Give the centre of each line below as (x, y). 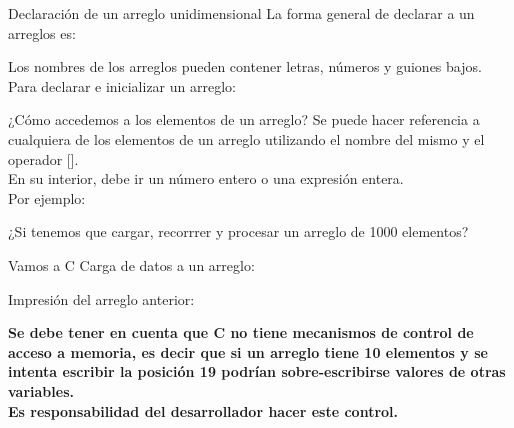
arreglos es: (42, 32)
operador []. (43, 158)
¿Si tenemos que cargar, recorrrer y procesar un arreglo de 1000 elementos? (238, 231)
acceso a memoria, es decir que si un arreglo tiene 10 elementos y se (248, 351)
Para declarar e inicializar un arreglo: (122, 85)
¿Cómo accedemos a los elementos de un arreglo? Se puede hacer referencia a (244, 119)
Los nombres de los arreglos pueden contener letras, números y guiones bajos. (245, 66)
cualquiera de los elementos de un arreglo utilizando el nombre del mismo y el (246, 138)
